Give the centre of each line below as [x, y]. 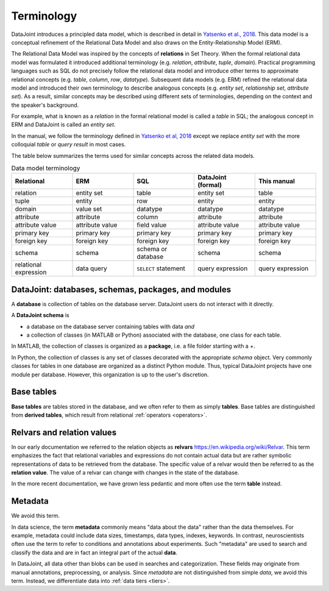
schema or [152, 249]
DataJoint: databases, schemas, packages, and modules [121, 289]
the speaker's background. [45, 105]
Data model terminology [46, 168]
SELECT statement [161, 268]
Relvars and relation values [64, 432]
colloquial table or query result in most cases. [69, 145]
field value [152, 225]
